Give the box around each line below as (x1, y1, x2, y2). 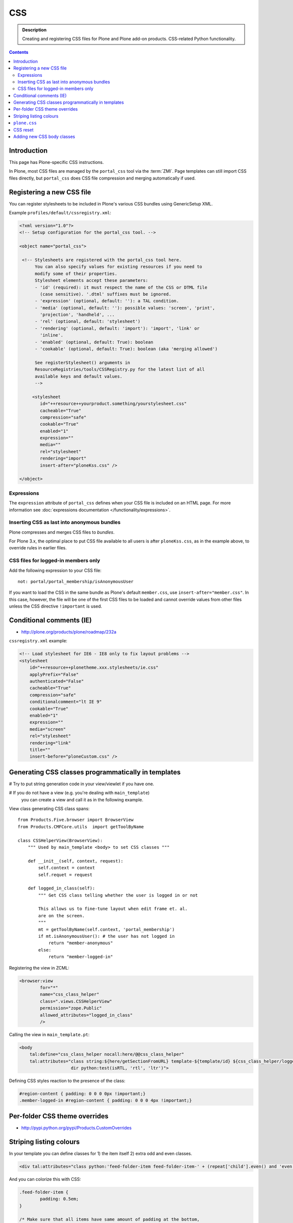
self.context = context (38, 865, 95, 871)
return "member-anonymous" (48, 940, 113, 946)
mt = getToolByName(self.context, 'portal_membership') (38, 927, 175, 932)
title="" (29, 747, 51, 752)
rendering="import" (40, 455, 86, 461)
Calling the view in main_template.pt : (9, 1031, 90, 1037)
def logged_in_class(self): (27, 885, 95, 891)
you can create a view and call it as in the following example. (21, 796, 144, 802)
